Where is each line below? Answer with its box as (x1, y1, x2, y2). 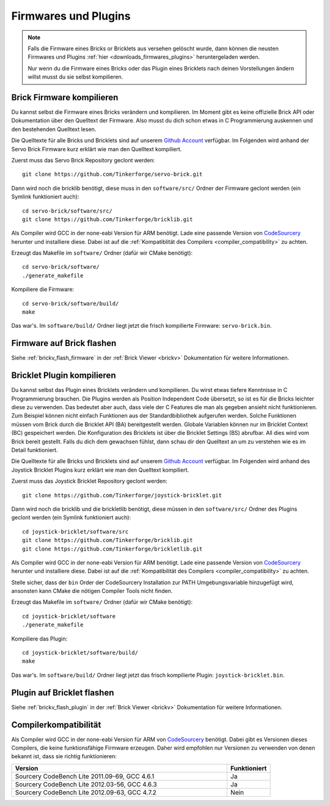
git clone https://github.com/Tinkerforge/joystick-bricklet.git (22, 492, 222, 499)
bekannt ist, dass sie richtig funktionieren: (11, 753, 117, 760)
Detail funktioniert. (11, 446, 58, 453)
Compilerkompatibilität (11, 720, 101, 730)
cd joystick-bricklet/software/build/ (22, 649, 139, 657)
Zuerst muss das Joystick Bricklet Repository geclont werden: (11, 478, 167, 485)
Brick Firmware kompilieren (11, 92, 119, 102)
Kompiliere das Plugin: (11, 635, 68, 642)
